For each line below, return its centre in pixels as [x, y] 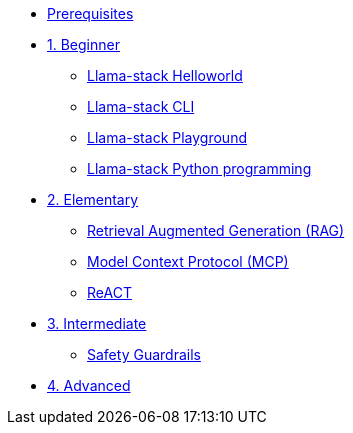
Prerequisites [90, 13]
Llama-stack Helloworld [165, 75]
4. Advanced [89, 385]
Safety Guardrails [144, 354]
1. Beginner [83, 44]
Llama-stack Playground [167, 137]
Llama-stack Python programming [199, 168]
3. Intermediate [97, 323]
